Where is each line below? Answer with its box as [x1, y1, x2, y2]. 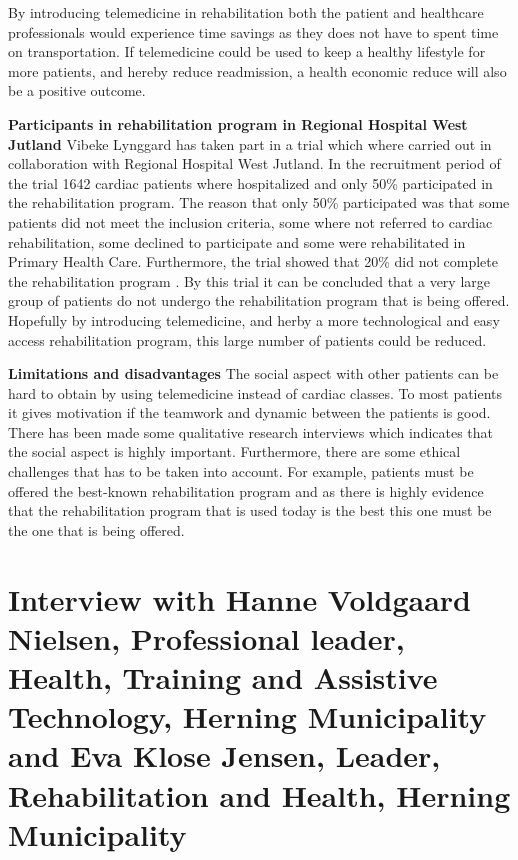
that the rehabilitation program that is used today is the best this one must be [8, 500, 492, 521]
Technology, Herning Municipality [8, 696, 487, 737]
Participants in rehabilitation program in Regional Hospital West [8, 113, 468, 134]
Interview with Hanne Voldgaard [8, 578, 472, 619]
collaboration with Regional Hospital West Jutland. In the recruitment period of [8, 153, 501, 174]
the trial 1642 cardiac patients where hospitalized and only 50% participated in [8, 172, 493, 193]
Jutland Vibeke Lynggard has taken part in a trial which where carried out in [8, 133, 492, 154]
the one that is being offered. [8, 519, 185, 540]
